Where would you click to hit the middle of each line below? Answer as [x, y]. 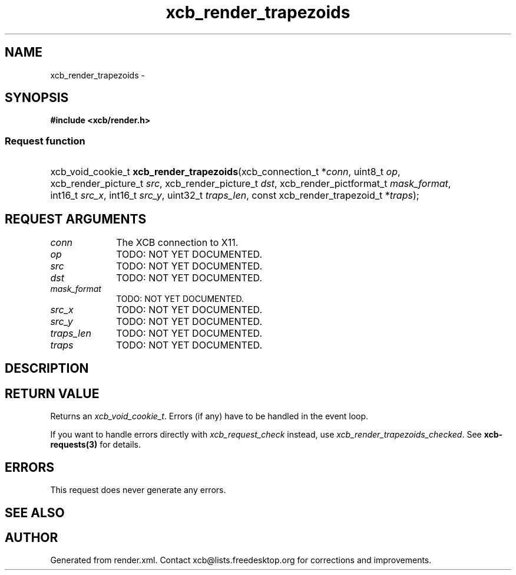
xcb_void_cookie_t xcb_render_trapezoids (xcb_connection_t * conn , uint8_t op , [225, 172]
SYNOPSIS [37, 98]
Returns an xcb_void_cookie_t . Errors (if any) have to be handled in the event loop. [209, 416]
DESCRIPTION [47, 369]
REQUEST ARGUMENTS [76, 219]
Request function [45, 141]
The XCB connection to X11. [177, 243]
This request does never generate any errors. [138, 490]
